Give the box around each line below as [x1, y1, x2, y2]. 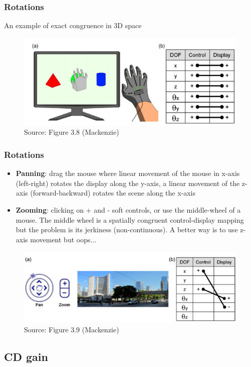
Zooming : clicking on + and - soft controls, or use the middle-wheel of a [16, 204, 241, 215]
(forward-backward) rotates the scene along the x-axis [30, 188, 196, 198]
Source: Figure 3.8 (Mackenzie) [24, 127, 119, 137]
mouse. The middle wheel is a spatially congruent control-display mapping [16, 214, 244, 225]
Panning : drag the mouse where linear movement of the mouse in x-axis [16, 168, 240, 178]
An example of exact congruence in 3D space [4, 20, 142, 31]
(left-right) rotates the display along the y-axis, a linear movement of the [16, 177, 240, 188]
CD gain [4, 348, 48, 364]
